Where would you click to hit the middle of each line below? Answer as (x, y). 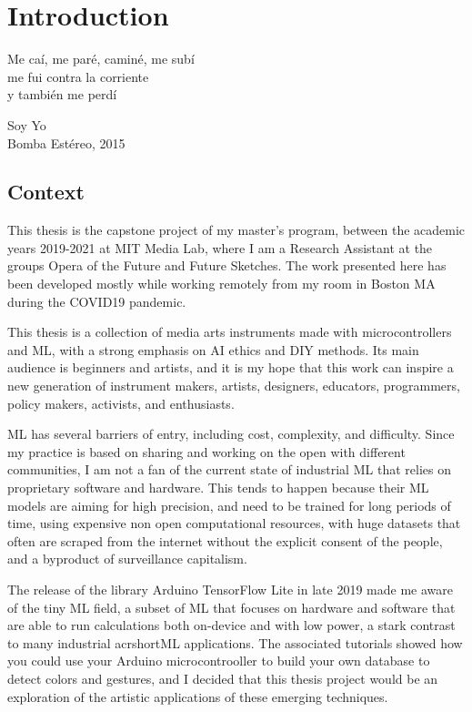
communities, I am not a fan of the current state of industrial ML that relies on (229, 469)
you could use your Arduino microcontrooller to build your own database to (219, 661)
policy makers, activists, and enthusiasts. (121, 403)
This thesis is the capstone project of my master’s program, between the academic (236, 230)
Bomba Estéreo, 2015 (66, 142)
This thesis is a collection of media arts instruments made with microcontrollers (230, 332)
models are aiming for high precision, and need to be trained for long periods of (229, 505)
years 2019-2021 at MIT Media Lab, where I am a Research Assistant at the (220, 247)
